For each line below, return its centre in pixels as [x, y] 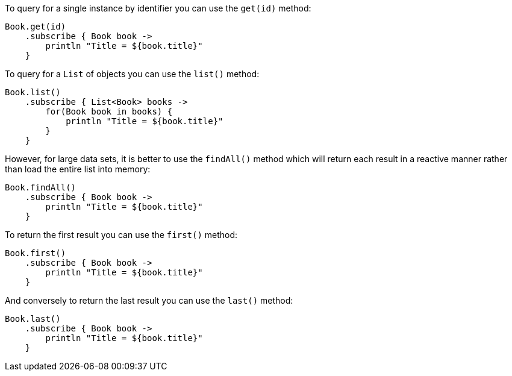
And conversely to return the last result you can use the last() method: [149, 300]
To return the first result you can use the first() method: [121, 235]
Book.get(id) [36, 27]
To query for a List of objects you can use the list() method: [132, 74]
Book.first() [36, 253]
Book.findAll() [41, 187]
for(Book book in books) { [109, 111]
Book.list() [33, 92]
